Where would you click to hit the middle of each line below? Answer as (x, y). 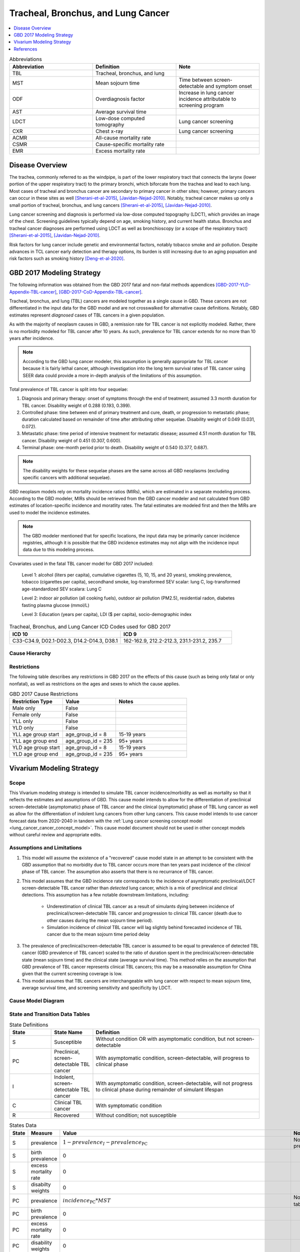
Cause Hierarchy (30, 654)
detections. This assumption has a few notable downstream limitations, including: (105, 895)
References (25, 49)
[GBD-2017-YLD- (233, 285)
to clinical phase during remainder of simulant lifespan (159, 1090)
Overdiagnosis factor (120, 99)
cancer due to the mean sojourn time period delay (98, 934)
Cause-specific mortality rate (130, 144)
